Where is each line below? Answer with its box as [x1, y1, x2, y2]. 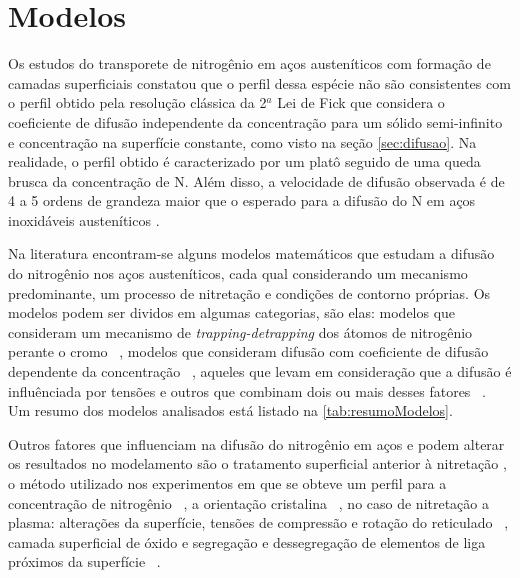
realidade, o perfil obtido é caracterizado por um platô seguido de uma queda [8, 151, 481, 172]
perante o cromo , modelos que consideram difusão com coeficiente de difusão [8, 341, 489, 362]
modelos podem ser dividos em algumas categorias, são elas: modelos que [8, 302, 456, 323]
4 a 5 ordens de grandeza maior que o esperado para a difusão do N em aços [8, 190, 476, 211]
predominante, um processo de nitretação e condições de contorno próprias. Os [8, 282, 491, 303]
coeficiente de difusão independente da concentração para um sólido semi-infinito [8, 111, 503, 132]
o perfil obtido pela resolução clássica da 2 [8, 92, 267, 113]
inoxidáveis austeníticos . [8, 209, 160, 230]
